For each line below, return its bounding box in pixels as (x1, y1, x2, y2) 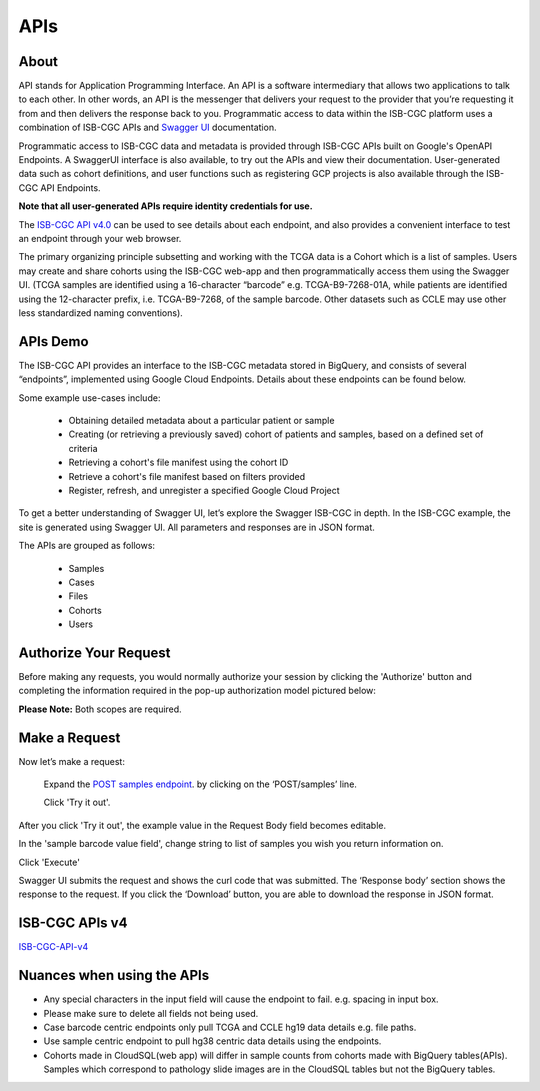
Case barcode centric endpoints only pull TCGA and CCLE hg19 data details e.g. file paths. (43, 1021, 417, 1033)
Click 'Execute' (18, 856, 80, 868)
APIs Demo (18, 333, 89, 350)
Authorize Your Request (18, 644, 171, 661)
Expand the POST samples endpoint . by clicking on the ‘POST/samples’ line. (43, 778, 357, 790)
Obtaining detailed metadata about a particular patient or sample (68, 415, 335, 426)
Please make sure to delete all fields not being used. (43, 1007, 259, 1019)
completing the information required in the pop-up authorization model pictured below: (18, 685, 377, 697)
